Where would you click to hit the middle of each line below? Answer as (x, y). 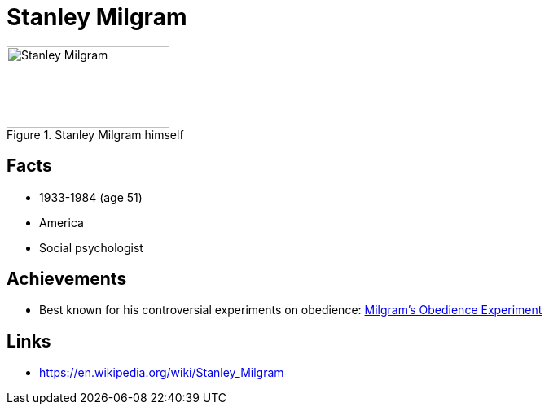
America (61, 222)
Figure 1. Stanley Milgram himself (95, 134)
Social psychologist (91, 247)
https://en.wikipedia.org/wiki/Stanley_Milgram (162, 373)
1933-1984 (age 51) (91, 197)
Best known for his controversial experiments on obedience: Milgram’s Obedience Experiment (291, 310)
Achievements (67, 279)
